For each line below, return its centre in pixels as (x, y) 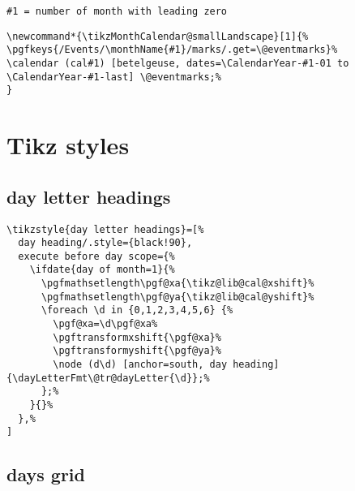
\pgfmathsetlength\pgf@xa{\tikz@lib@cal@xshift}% (177, 284)
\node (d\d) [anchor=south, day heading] (166, 365)
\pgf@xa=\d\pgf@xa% (105, 324)
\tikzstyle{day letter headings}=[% (105, 229)
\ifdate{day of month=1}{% (102, 270)
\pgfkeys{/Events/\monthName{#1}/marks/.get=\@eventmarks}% (172, 50)
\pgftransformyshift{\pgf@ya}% (137, 351)
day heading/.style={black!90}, (105, 243)
